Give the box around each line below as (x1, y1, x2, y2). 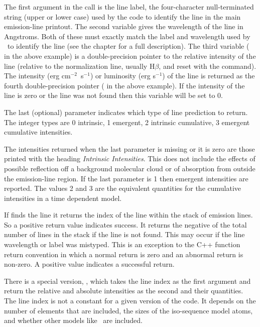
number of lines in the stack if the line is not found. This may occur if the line (4, 229, 245, 240)
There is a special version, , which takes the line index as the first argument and (4, 275, 251, 286)
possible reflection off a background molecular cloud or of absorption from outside (4, 163, 255, 173)
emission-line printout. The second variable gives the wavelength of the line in (4, 21, 243, 32)
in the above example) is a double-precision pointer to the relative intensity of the (4, 50, 256, 61)
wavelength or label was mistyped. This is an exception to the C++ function (4, 239, 240, 250)
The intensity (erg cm (4, 70, 71, 81)
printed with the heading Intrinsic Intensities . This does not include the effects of (4, 153, 255, 164)
